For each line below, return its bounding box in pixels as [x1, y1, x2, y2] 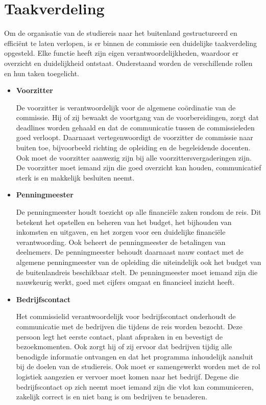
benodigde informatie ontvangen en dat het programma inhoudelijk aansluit [16, 351, 254, 362]
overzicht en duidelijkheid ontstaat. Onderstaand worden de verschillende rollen [4, 57, 253, 68]
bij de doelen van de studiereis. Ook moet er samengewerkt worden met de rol [16, 361, 260, 372]
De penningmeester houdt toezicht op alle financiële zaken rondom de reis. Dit [16, 207, 261, 217]
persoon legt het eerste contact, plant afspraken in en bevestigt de [16, 331, 223, 342]
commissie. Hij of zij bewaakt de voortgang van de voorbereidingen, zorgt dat [16, 112, 259, 123]
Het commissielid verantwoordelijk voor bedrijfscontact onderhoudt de [16, 311, 236, 322]
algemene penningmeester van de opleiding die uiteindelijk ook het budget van [16, 257, 261, 267]
